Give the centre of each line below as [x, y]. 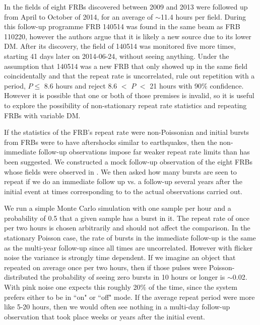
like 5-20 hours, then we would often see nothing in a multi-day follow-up [117, 307]
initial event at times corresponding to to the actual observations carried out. [123, 191]
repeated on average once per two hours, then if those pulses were [106, 267]
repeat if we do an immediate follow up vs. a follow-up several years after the [123, 181]
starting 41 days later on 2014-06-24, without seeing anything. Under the [117, 56]
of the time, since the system [193, 287]
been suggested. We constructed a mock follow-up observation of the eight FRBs [128, 161]
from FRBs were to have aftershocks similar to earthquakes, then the [111, 142]
